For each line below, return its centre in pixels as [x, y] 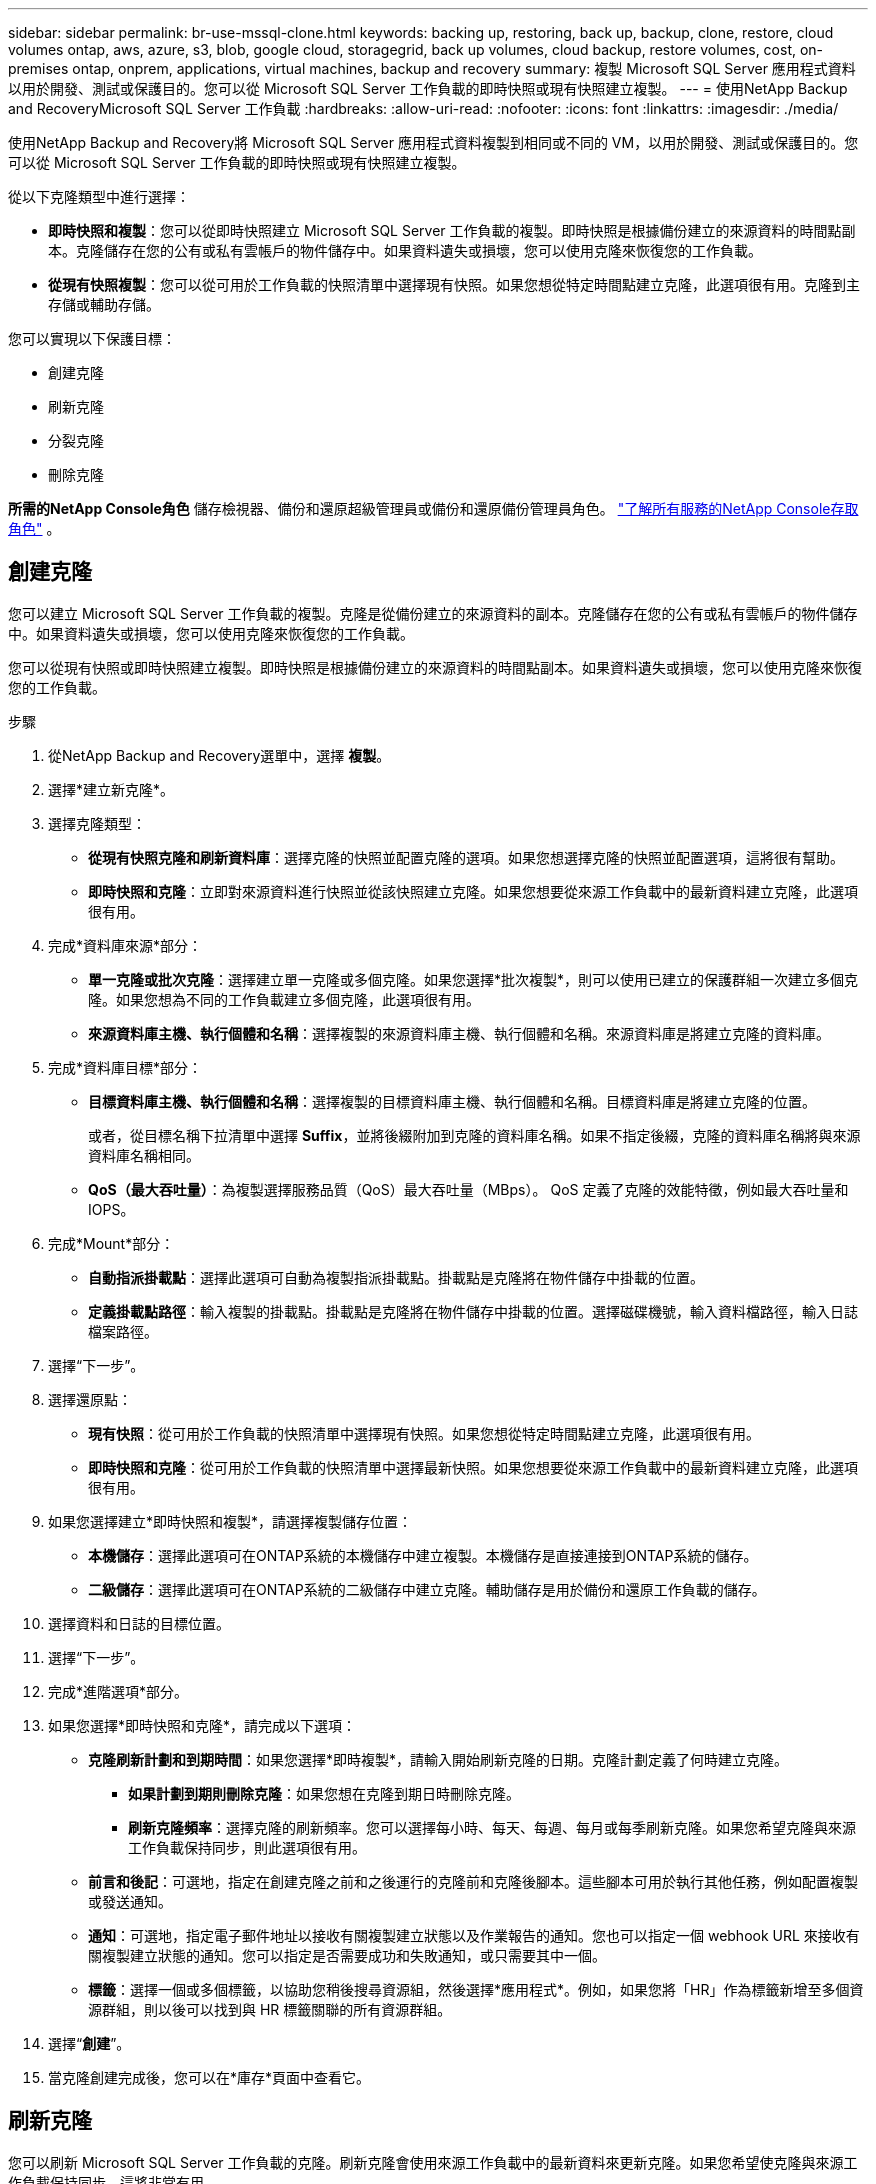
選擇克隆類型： [97, 823]
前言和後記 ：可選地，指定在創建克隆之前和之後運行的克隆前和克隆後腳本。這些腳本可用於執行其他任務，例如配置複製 [473, 1881]
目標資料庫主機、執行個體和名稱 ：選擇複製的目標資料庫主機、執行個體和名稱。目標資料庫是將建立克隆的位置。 [452, 1101]
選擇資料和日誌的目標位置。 [139, 1623]
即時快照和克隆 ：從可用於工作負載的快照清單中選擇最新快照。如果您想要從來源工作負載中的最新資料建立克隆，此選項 [473, 1467]
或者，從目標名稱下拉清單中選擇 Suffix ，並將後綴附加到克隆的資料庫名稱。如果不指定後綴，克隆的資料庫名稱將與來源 [474, 1135]
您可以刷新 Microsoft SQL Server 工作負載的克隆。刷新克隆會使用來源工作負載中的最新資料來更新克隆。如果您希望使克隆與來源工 [433, 2162]
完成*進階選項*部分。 [118, 1691]
